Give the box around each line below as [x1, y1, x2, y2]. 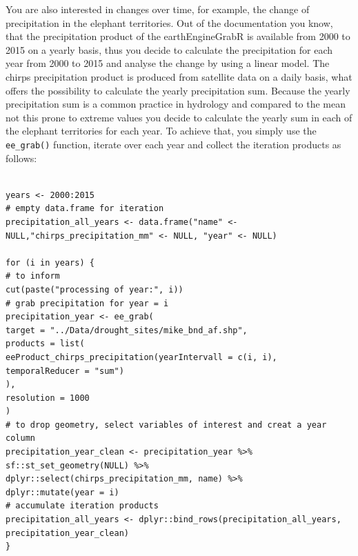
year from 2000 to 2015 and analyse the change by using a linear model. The [6, 56, 330, 70]
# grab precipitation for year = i [6, 298, 169, 308]
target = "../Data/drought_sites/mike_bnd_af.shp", [6, 325, 248, 335]
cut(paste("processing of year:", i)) [6, 284, 183, 295]
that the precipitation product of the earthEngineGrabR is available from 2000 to [6, 29, 350, 43]
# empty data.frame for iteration [6, 203, 164, 214]
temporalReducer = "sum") [6, 366, 124, 376]
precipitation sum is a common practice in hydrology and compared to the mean [6, 97, 346, 111]
